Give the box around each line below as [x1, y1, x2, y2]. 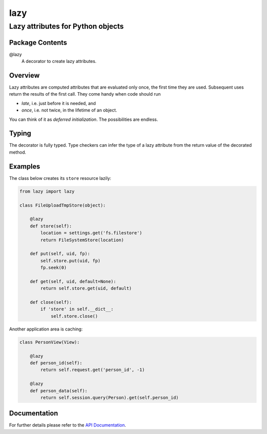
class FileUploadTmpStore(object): [19, 202, 106, 208]
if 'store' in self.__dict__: [40, 306, 114, 312]
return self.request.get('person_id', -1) [40, 367, 145, 373]
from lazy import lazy [19, 188, 75, 194]
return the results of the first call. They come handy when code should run [9, 91, 161, 97]
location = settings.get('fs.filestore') [40, 230, 142, 236]
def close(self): [30, 300, 72, 305]
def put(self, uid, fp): [30, 251, 90, 257]
